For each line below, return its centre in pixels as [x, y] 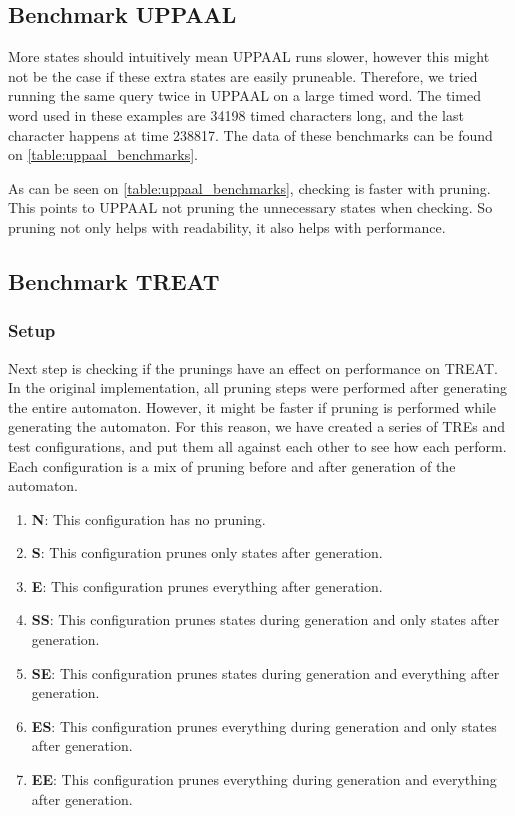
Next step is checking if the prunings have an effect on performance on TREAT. [253, 367]
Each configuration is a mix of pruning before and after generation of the [232, 465]
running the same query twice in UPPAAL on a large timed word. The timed [244, 95]
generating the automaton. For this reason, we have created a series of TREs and [256, 426]
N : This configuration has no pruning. [148, 518]
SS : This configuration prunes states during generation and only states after [265, 619]
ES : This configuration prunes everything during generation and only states [264, 725]
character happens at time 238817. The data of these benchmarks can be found [250, 134]
